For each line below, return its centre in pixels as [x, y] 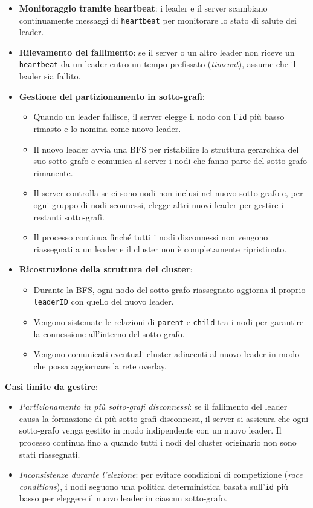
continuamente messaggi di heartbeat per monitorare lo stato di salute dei [158, 20]
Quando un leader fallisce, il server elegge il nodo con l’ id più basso [159, 117]
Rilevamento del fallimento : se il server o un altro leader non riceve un [157, 52]
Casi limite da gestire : [52, 386]
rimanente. [53, 172]
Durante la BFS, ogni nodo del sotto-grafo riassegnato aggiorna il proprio [169, 289]
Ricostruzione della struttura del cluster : [106, 269]
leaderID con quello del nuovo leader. [104, 301]
